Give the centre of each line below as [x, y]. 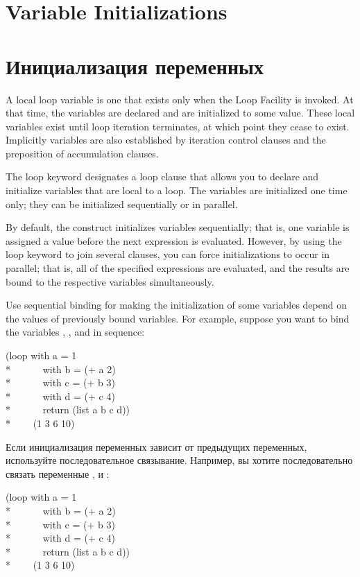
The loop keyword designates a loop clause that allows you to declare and [162, 176]
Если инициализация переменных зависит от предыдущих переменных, [156, 446]
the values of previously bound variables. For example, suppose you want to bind [178, 318]
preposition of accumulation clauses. [82, 153]
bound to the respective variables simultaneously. [110, 281]
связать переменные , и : [58, 473]
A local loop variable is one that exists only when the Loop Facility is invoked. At [180, 99]
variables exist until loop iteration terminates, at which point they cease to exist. [178, 126]
